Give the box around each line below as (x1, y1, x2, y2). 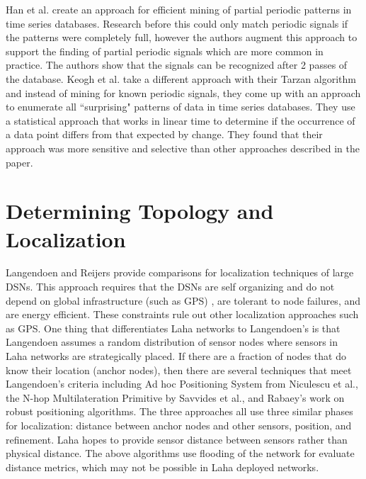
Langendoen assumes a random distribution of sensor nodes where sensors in (6, 334, 338, 349)
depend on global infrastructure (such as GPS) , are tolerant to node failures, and (6, 293, 361, 308)
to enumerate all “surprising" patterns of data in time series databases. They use (6, 99, 355, 114)
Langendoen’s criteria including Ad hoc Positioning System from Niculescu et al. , (6, 376, 358, 391)
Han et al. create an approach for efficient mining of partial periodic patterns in (6, 2, 352, 16)
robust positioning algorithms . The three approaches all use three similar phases (6, 404, 353, 419)
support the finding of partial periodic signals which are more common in (6, 43, 324, 58)
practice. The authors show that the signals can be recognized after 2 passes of (6, 57, 348, 72)
